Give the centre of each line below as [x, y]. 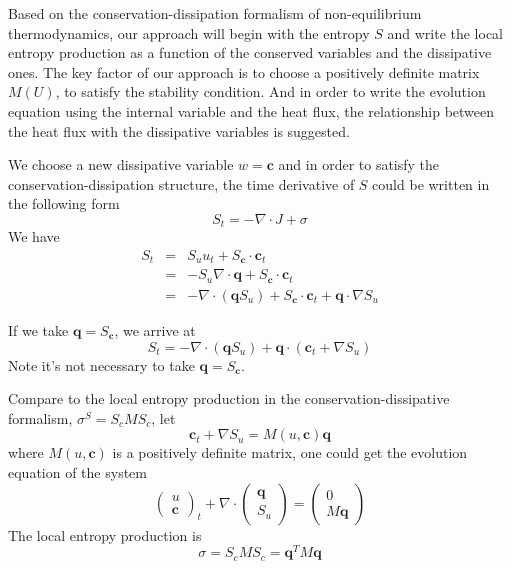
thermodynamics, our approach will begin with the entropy [189, 32]
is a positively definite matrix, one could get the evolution [290, 452]
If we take [38, 329]
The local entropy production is [105, 534]
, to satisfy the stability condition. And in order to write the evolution [270, 91]
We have [34, 236]
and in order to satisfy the [359, 164]
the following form [64, 203]
